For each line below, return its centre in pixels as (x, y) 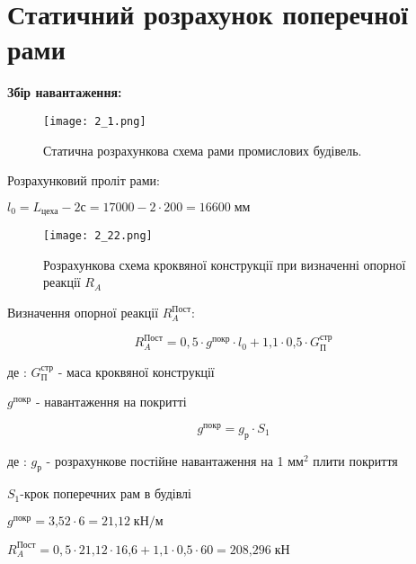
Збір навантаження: (65, 92)
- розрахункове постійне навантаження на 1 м (171, 460)
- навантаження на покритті (111, 402)
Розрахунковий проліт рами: (84, 180)
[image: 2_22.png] (98, 236)
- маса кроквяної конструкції (136, 371)
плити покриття (355, 460)
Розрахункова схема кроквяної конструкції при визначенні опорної (225, 264)
